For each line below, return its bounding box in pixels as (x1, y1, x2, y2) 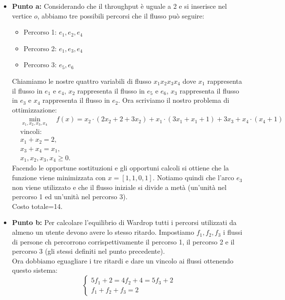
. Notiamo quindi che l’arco (152, 172, 234, 183)
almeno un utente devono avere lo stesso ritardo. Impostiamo (12, 227, 194, 237)
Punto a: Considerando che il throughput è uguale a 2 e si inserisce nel (12, 1, 227, 11)
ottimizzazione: (12, 104, 57, 114)
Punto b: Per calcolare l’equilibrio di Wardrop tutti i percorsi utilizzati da (12, 217, 237, 227)
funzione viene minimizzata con (12, 172, 106, 183)
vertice (12, 10, 32, 20)
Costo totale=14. (12, 201, 63, 211)
